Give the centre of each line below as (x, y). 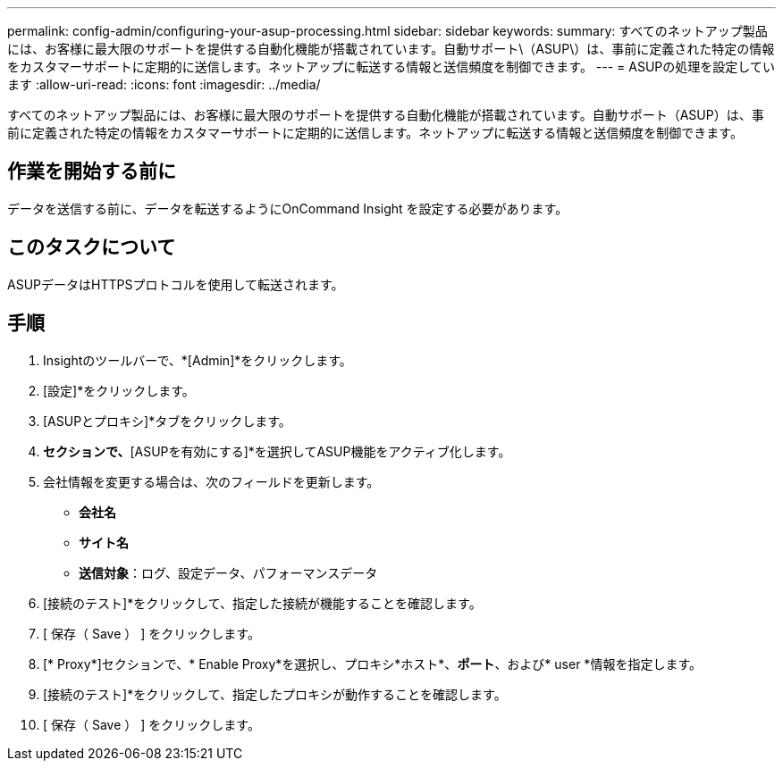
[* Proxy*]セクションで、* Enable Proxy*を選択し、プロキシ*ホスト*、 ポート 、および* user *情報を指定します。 (372, 664)
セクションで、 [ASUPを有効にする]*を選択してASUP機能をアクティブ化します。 (277, 451)
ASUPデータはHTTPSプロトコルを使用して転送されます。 (176, 284)
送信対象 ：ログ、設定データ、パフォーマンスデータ (228, 572)
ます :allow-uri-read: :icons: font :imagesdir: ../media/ (164, 84)
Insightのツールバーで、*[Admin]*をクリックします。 (198, 360)
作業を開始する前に (92, 171)
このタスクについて (92, 247)
